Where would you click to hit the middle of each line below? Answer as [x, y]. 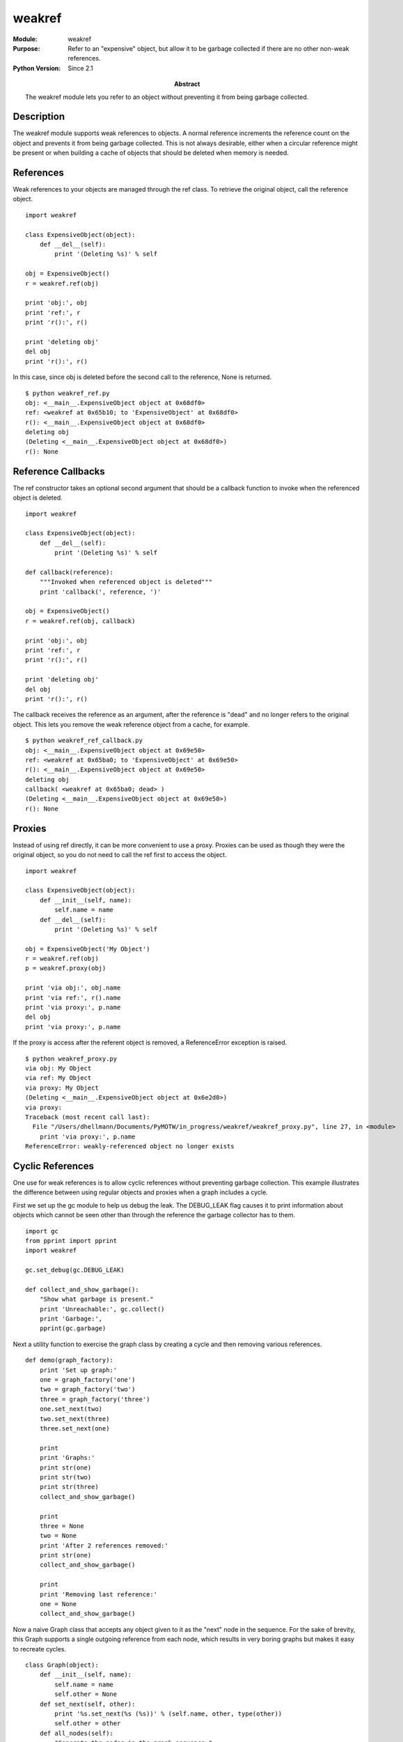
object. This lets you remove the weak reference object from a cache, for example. [131, 724]
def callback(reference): [70, 572]
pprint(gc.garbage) [73, 1328]
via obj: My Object [58, 1068]
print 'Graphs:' [67, 1458]
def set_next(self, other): [87, 1704]
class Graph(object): [62, 1665]
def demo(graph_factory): [70, 1360]
